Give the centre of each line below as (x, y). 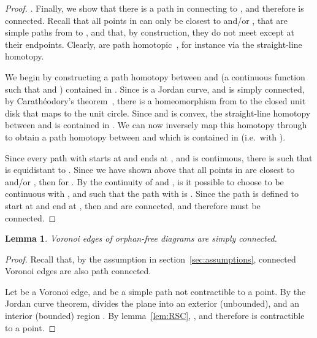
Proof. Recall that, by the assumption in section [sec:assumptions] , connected (151, 259)
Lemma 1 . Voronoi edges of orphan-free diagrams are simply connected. (141, 238)
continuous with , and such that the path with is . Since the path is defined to (152, 194)
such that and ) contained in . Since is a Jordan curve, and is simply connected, (155, 89)
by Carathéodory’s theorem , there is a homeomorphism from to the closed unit (155, 101)
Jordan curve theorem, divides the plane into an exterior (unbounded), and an (152, 303)
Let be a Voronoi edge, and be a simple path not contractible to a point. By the (155, 291)
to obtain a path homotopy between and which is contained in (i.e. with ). (145, 136)
